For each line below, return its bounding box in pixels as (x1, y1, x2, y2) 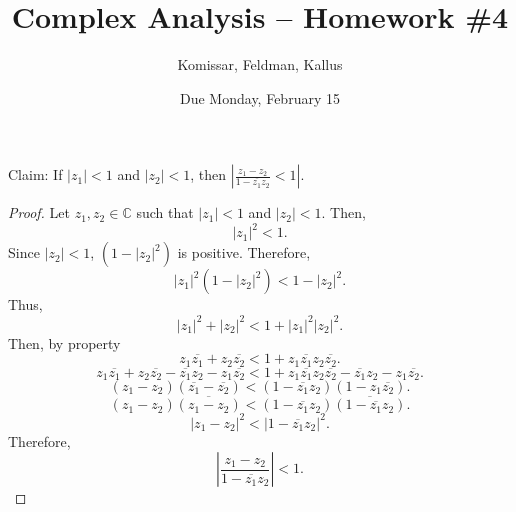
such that (136, 202, 194, 223)
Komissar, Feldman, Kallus (177, 54, 343, 75)
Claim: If (8, 164, 63, 185)
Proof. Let (8, 202, 70, 223)
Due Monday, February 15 (180, 87, 340, 108)
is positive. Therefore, (177, 242, 311, 263)
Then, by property (8, 332, 121, 353)
